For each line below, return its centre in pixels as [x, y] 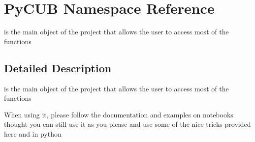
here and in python [33, 133]
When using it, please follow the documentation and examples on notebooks [119, 114]
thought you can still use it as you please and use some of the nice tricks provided [127, 124]
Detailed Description [58, 68]
